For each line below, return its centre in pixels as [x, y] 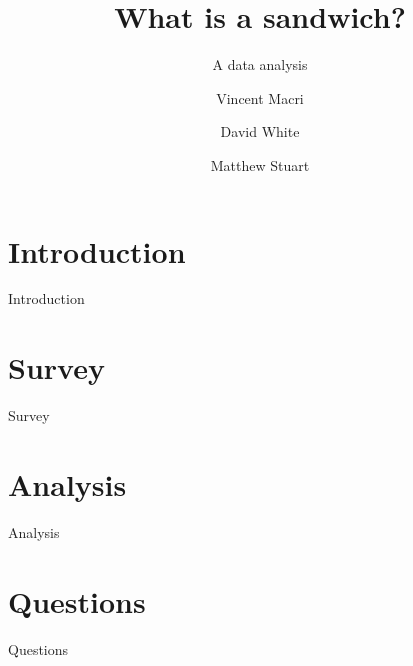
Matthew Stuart [260, 164]
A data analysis [260, 64]
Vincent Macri [260, 97]
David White [260, 131]
